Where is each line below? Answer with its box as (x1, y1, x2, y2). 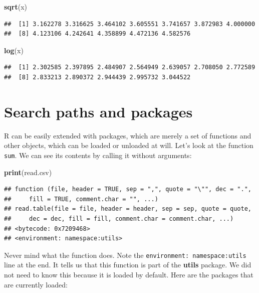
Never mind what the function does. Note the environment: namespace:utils (4, 249, 246, 260)
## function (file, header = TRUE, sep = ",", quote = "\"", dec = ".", (4, 186, 251, 193)
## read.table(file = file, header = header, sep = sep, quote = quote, (4, 205, 251, 213)
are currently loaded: (4, 279, 68, 289)
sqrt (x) (4, 2, 28, 12)
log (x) (4, 45, 24, 55)
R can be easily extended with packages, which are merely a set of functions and (4, 130, 251, 140)
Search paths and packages (4, 101, 193, 121)
